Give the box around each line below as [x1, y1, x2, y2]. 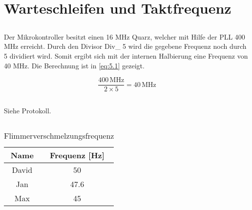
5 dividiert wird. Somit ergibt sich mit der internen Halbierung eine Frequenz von [4, 50, 248, 61]
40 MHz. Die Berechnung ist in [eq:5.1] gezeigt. [4, 60, 145, 70]
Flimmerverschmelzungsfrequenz [4, 129, 114, 141]
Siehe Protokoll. [4, 105, 51, 115]
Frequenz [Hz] [50, 149, 105, 161]
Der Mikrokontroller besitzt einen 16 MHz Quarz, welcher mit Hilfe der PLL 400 [4, 31, 245, 42]
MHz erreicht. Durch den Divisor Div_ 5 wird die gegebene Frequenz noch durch [4, 41, 247, 51]
